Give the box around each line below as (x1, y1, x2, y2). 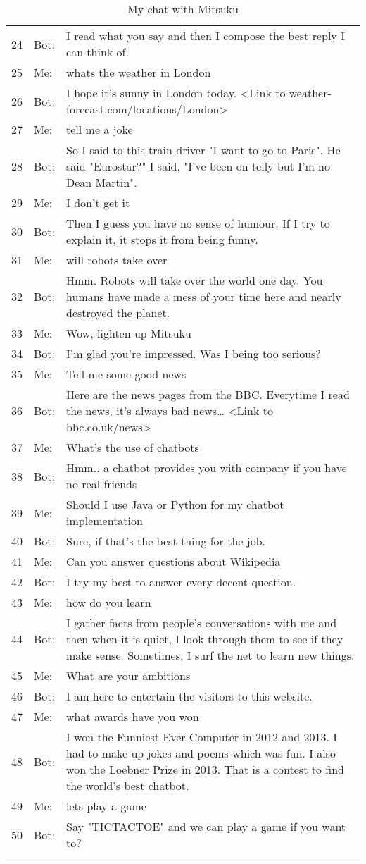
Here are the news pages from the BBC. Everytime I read (66, 386, 350, 402)
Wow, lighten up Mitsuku (66, 325, 191, 341)
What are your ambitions (66, 667, 191, 684)
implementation (66, 512, 143, 529)
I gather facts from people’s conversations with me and (66, 615, 337, 631)
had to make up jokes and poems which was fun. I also (66, 745, 336, 761)
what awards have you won (66, 708, 199, 724)
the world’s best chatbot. (66, 777, 189, 794)
